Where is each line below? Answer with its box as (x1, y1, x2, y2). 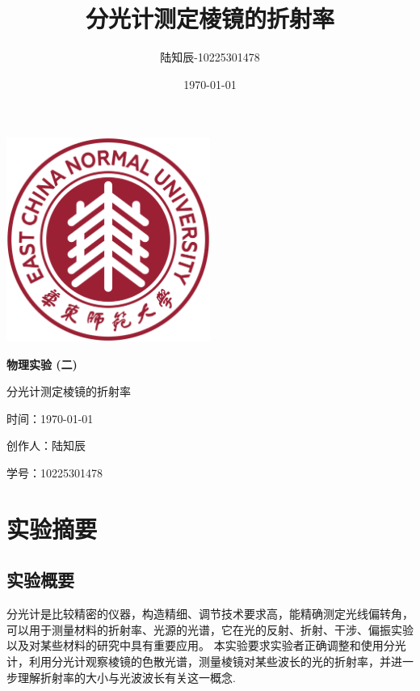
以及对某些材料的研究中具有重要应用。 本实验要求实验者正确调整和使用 (6, 637, 384, 654)
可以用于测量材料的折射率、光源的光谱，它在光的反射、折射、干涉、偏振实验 (6, 621, 414, 638)
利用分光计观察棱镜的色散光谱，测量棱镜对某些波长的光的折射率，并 (28, 652, 391, 669)
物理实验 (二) (6, 355, 78, 372)
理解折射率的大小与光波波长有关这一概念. (17, 668, 236, 685)
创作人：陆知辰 (6, 437, 86, 454)
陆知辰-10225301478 (160, 49, 260, 66)
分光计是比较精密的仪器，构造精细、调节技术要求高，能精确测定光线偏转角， (6, 605, 414, 622)
